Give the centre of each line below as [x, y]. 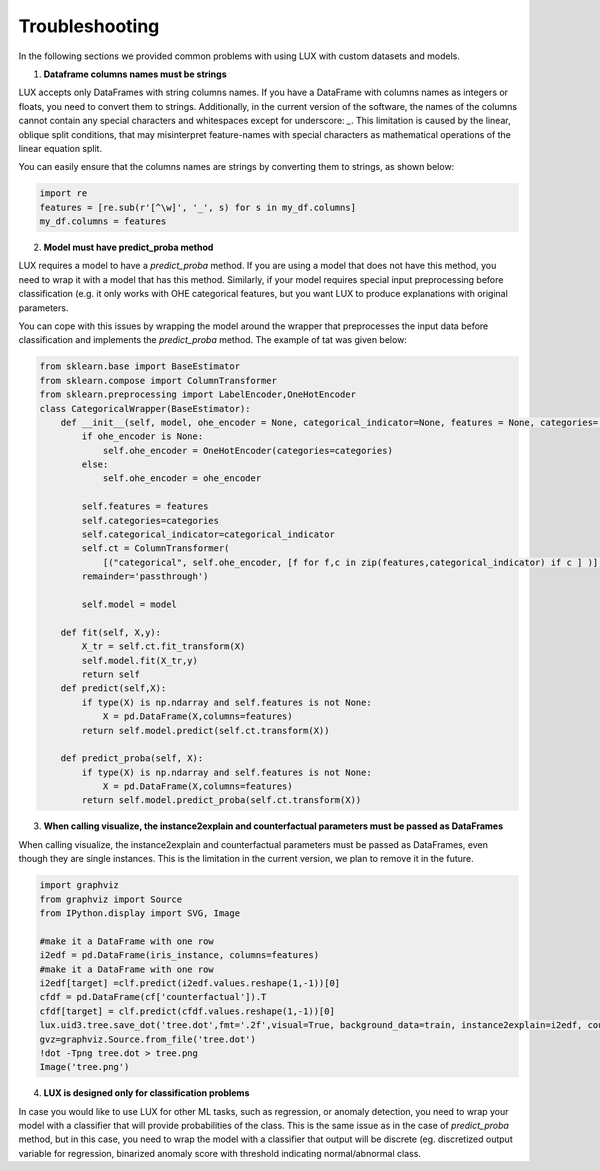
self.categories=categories [150, 520]
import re [63, 193]
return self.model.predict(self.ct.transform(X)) [205, 730]
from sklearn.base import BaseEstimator [139, 366]
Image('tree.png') [84, 1067]
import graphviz [79, 885]
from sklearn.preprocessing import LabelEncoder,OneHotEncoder [198, 394]
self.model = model [129, 604]
